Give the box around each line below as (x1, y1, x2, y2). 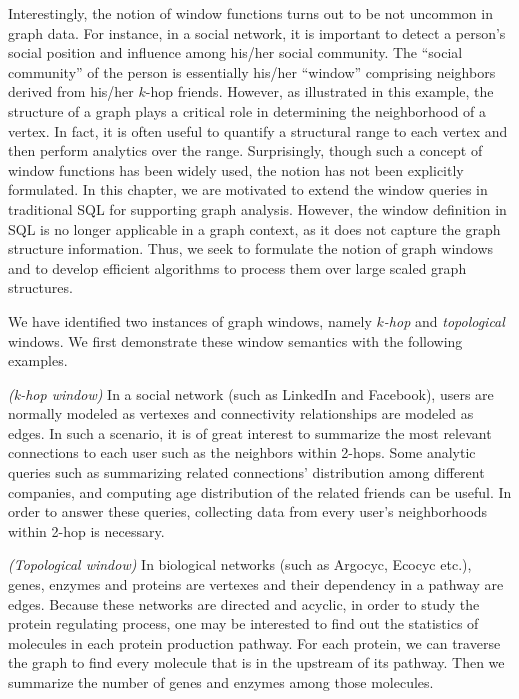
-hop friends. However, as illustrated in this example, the (145, 81, 494, 102)
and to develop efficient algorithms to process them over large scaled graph (8, 257, 467, 278)
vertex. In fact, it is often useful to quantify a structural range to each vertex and (8, 120, 508, 141)
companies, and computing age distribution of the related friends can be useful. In (8, 481, 512, 502)
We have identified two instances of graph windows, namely (8, 310, 372, 331)
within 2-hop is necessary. (8, 520, 165, 541)
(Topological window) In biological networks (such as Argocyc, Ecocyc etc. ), (8, 554, 472, 575)
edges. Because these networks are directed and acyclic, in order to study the (8, 593, 480, 614)
